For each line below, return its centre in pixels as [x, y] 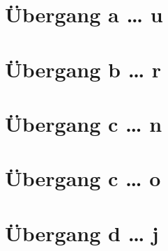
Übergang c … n [84, 123]
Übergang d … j [82, 233]
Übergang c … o [83, 178]
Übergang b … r [83, 69]
